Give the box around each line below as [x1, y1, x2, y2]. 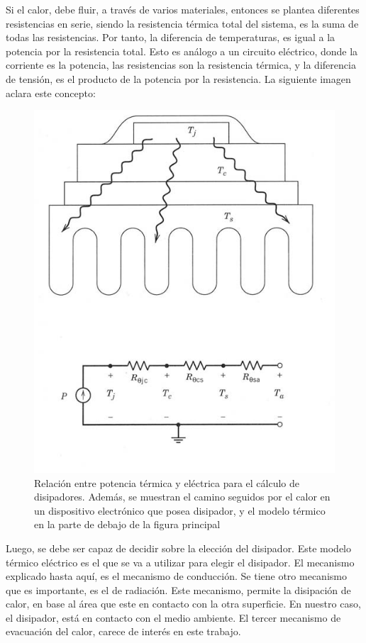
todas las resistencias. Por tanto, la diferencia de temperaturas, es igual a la [6, 30, 335, 45]
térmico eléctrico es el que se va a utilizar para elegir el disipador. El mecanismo [6, 554, 355, 569]
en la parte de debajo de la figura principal [34, 517, 221, 532]
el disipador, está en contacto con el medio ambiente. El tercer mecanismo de [6, 610, 341, 625]
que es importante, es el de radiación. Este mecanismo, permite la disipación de [6, 582, 351, 597]
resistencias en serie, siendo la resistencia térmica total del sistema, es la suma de [6, 16, 359, 30]
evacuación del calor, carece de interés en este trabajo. [6, 624, 241, 639]
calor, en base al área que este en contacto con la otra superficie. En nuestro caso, [6, 596, 361, 611]
